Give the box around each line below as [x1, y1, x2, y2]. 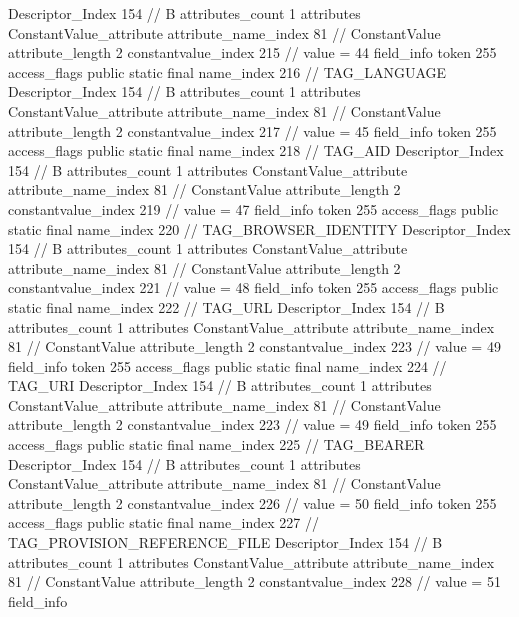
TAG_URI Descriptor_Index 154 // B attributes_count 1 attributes [8, 375, 432, 396]
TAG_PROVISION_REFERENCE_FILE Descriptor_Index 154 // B [8, 532, 443, 553]
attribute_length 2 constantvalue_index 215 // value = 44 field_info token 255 [8, 42, 497, 63]
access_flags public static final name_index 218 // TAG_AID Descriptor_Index [8, 140, 504, 161]
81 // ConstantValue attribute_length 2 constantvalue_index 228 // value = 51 [8, 571, 501, 592]
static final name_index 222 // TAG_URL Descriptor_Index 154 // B [8, 296, 445, 317]
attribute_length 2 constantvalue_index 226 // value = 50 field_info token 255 [8, 492, 497, 513]
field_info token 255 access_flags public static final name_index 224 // [8, 355, 447, 376]
